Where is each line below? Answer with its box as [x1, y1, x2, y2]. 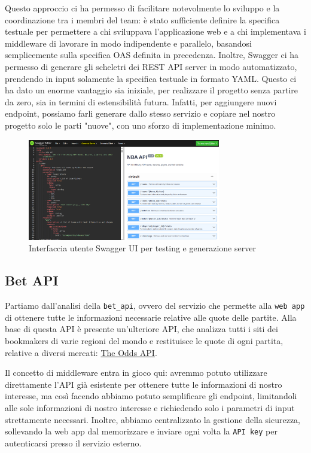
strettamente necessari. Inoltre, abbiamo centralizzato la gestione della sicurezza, [5, 413, 301, 425]
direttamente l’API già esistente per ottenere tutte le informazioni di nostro [5, 378, 282, 390]
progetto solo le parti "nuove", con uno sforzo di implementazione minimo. [5, 118, 276, 131]
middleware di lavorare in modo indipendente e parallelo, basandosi [5, 37, 252, 49]
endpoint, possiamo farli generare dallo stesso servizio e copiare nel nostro [5, 107, 276, 120]
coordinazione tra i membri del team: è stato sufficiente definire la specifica [5, 13, 280, 26]
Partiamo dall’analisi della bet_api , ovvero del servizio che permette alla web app [5, 299, 305, 312]
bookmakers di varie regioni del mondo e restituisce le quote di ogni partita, [5, 335, 283, 346]
